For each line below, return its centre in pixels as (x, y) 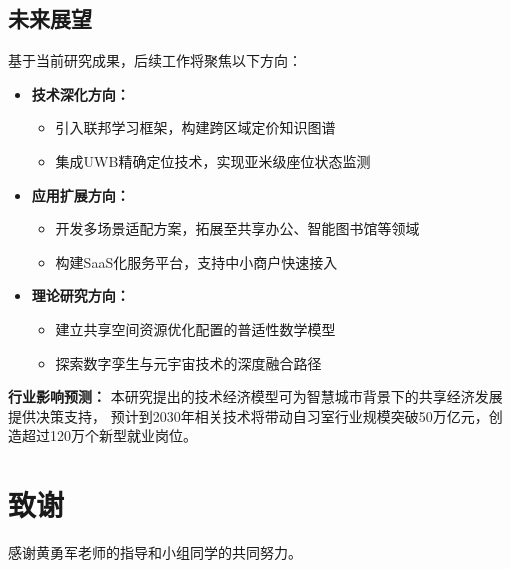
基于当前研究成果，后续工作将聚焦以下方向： (155, 60)
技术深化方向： (80, 93)
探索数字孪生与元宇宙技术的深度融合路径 (188, 362)
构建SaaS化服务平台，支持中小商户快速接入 (196, 261)
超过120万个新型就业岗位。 (109, 435)
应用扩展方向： (80, 194)
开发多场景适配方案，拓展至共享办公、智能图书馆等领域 (237, 228)
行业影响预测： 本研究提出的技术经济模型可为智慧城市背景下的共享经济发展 (255, 396)
